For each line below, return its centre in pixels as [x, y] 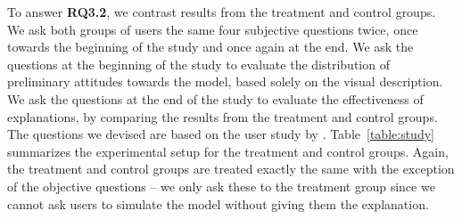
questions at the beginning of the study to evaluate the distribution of [198, 64]
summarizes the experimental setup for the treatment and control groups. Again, [228, 151]
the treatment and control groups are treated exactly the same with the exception [231, 169]
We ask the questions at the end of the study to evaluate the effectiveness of [215, 98]
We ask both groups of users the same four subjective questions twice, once [213, 29]
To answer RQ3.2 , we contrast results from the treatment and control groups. [222, 12]
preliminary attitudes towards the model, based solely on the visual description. [225, 81]
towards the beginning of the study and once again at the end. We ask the [210, 47]
